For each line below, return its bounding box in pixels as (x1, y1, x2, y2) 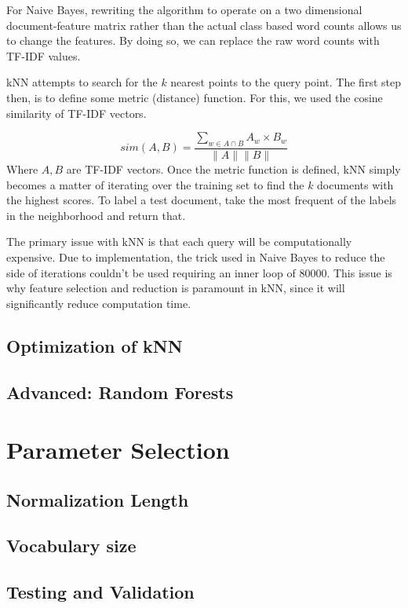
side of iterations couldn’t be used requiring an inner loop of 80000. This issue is (6, 264, 392, 280)
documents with (317, 176, 394, 192)
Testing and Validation (6, 580, 195, 604)
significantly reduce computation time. (6, 295, 191, 311)
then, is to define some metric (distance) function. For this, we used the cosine (6, 89, 383, 105)
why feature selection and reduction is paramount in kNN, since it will (6, 280, 345, 296)
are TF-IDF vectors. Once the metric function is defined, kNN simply (66, 160, 401, 177)
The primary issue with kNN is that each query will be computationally (6, 233, 352, 250)
